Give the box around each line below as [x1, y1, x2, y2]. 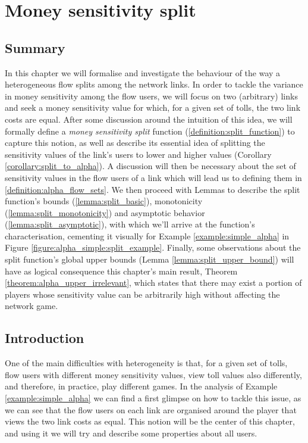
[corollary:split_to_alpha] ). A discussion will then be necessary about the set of [5, 160, 296, 172]
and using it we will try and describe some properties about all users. [5, 426, 257, 439]
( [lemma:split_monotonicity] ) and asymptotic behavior [5, 206, 205, 219]
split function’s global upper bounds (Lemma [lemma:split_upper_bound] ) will [5, 253, 294, 266]
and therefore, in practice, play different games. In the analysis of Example [5, 380, 278, 392]
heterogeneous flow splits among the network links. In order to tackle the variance [5, 78, 303, 91]
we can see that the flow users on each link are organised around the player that [5, 403, 297, 416]
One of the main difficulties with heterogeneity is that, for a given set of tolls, [5, 357, 288, 369]
